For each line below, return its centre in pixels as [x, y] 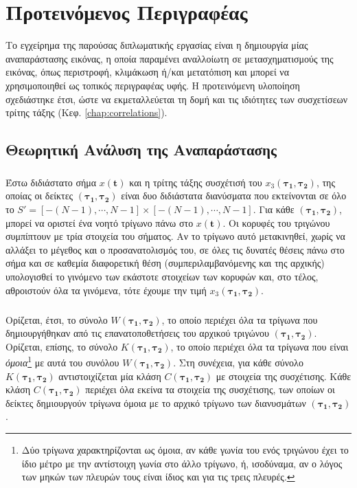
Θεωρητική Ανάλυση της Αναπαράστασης [141, 149]
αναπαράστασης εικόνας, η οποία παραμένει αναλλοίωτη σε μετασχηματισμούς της [170, 58]
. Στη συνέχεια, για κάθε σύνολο [238, 362]
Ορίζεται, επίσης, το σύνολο [62, 346]
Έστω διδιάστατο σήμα [51, 182]
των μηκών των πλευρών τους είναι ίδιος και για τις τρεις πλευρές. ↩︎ [158, 477]
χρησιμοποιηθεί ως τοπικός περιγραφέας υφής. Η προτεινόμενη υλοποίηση [153, 85]
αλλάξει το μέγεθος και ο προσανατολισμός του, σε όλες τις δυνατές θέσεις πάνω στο [175, 249]
